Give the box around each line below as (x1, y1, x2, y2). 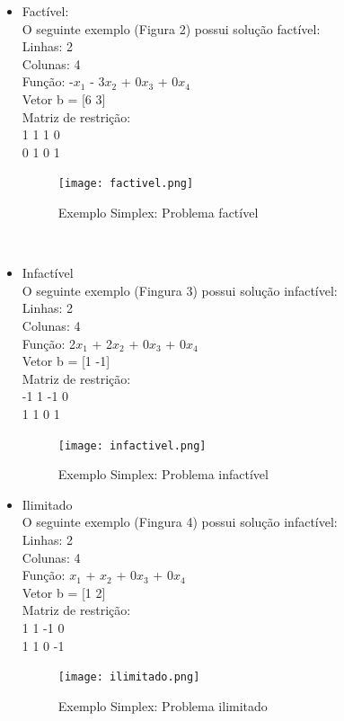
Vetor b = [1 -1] (22, 352, 110, 370)
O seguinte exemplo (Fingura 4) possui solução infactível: (22, 512, 338, 531)
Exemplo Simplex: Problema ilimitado (57, 696, 268, 715)
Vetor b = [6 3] (22, 89, 106, 108)
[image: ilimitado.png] (57, 671, 200, 684)
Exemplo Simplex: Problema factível (57, 203, 259, 221)
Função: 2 (22, 334, 76, 352)
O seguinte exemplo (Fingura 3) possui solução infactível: (22, 280, 338, 299)
